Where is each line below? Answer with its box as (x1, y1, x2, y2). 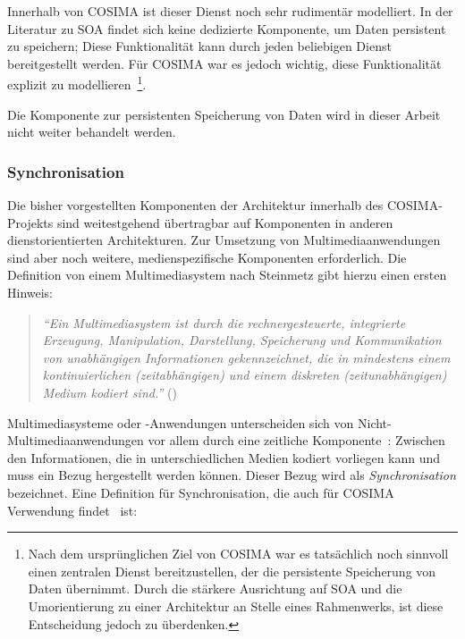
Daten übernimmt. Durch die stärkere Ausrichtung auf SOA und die (28, 579, 402, 598)
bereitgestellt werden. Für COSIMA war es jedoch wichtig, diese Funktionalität (7, 54, 442, 72)
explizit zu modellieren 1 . (7, 72, 147, 94)
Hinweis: (7, 283, 54, 301)
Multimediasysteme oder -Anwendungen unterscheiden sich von (7, 413, 354, 432)
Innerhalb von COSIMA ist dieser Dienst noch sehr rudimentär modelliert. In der (7, 2, 453, 20)
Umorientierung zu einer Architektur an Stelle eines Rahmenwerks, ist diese (28, 596, 444, 615)
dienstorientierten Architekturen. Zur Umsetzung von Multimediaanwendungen (7, 231, 441, 249)
